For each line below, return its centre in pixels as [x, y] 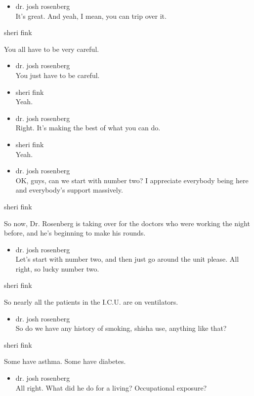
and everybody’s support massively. [69, 190]
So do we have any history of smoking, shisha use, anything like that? [121, 328]
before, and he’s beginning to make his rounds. [75, 233]
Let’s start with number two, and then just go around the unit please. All [127, 259]
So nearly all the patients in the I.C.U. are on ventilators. [91, 302]
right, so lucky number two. [57, 268]
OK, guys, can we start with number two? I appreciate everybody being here [132, 180]
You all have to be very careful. [52, 49]
